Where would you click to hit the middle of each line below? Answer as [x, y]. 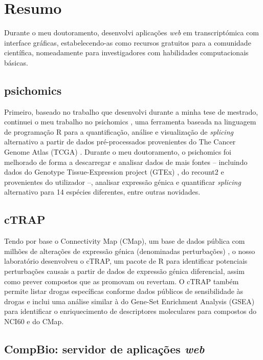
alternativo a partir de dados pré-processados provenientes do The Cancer [120, 142]
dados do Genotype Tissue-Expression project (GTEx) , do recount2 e [114, 172]
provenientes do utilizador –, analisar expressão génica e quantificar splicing [123, 182]
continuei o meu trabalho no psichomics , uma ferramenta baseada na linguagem [130, 122]
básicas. [16, 62]
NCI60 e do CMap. [34, 321]
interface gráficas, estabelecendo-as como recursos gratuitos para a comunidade [128, 42]
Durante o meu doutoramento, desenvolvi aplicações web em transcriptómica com [131, 33]
